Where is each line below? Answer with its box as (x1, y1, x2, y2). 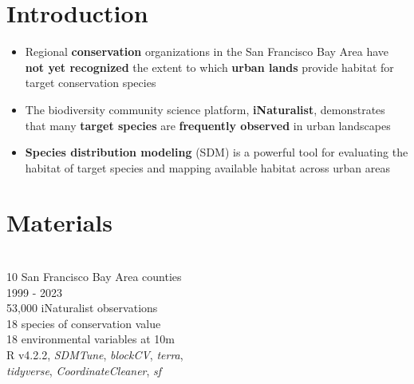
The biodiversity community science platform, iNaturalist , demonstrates (25, 101, 385, 117)
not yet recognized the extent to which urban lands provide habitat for (25, 58, 394, 75)
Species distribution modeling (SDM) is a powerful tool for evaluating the (25, 144, 408, 160)
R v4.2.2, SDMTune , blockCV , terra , (6, 346, 183, 362)
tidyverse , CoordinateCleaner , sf (6, 362, 162, 378)
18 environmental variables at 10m (6, 331, 175, 347)
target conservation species (25, 74, 156, 91)
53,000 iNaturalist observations (6, 299, 158, 316)
